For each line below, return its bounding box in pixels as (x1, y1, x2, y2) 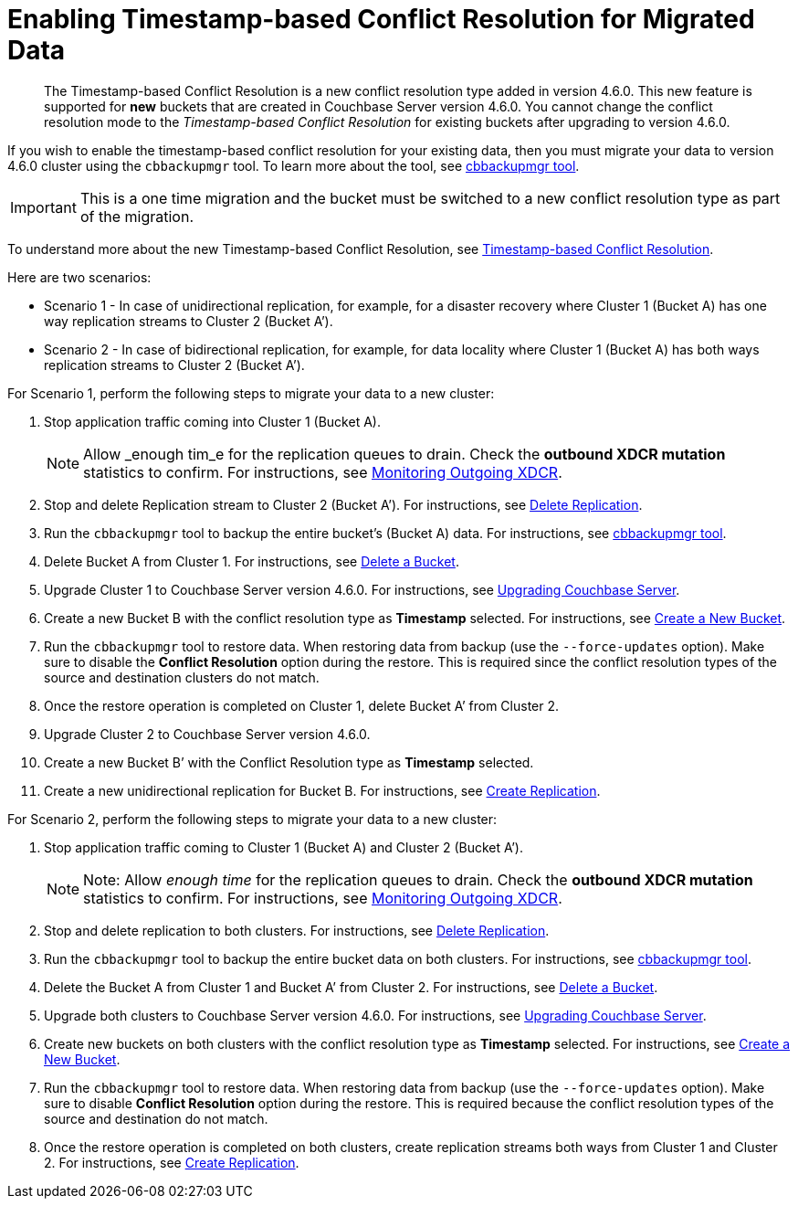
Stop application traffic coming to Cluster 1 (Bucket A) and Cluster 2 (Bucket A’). (44, 839, 524, 855)
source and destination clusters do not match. (44, 669, 320, 685)
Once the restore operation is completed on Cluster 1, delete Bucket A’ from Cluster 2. (44, 697, 560, 714)
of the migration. (79, 206, 194, 226)
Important (10, 197, 77, 217)
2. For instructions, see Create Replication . (44, 1154, 299, 1170)
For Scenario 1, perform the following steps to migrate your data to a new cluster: (7, 385, 495, 401)
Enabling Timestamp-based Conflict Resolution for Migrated (7, 4, 755, 35)
